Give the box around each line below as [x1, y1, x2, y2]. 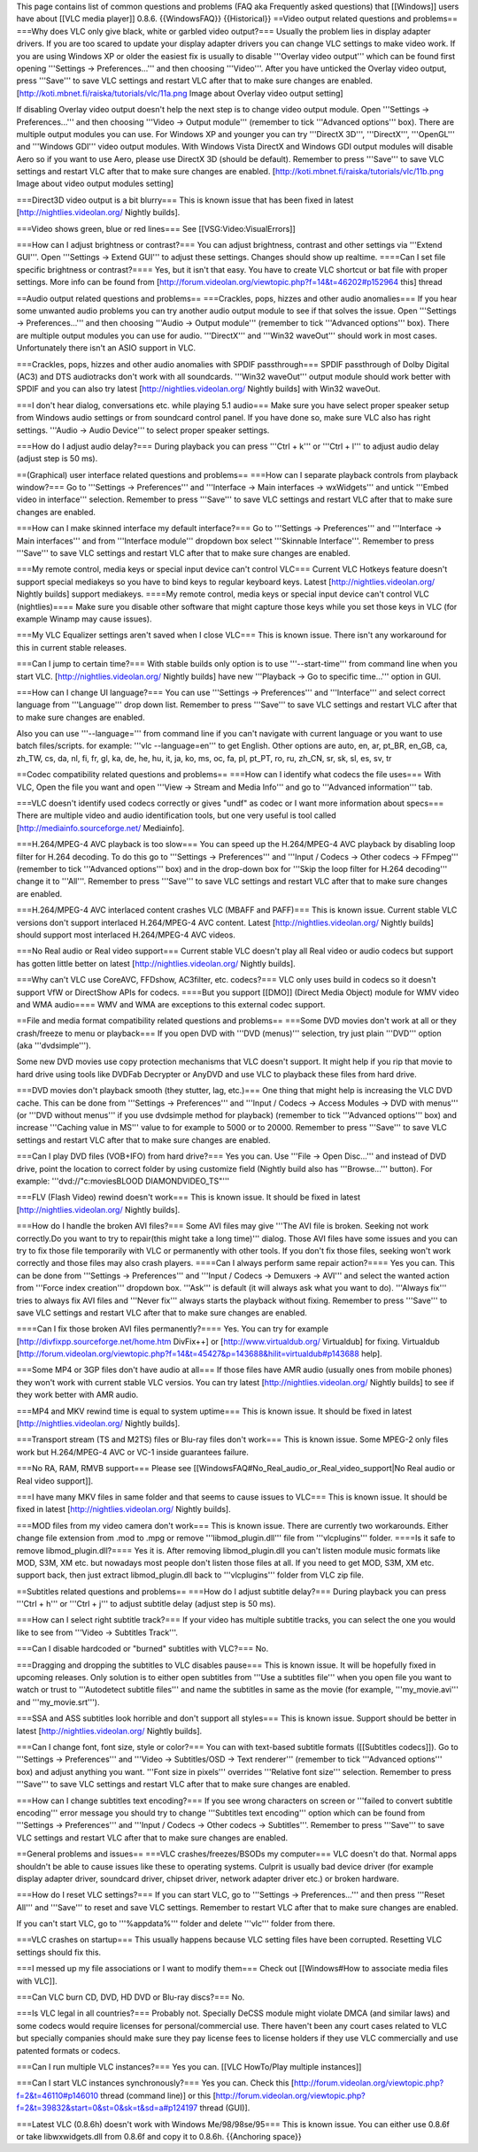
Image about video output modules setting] [16, 178, 174, 189]
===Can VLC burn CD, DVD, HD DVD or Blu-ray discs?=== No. [16, 1992, 245, 2002]
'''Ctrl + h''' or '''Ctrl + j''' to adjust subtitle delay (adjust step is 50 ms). [16, 1599, 276, 1609]
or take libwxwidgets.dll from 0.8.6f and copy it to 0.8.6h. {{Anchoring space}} [16, 2131, 302, 2141]
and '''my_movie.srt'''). [16, 1696, 100, 1708]
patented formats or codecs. [16, 2045, 121, 2056]
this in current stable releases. [16, 642, 127, 652]
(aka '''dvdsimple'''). [16, 1040, 92, 1051]
